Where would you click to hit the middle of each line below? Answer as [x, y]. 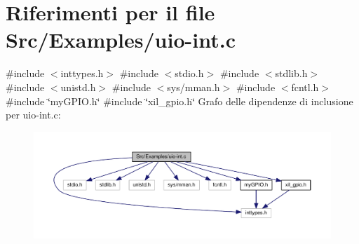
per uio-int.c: [33, 115]
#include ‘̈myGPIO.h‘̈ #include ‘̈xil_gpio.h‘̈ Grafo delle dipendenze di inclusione [179, 101]
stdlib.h [291, 73]
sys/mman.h [194, 87]
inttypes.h [82, 73]
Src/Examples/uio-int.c [121, 40]
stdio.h [189, 73]
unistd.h [78, 87]
